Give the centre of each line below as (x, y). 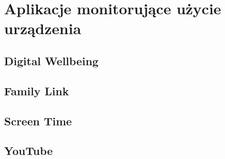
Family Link (37, 90)
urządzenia (43, 28)
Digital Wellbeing (51, 60)
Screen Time (38, 121)
